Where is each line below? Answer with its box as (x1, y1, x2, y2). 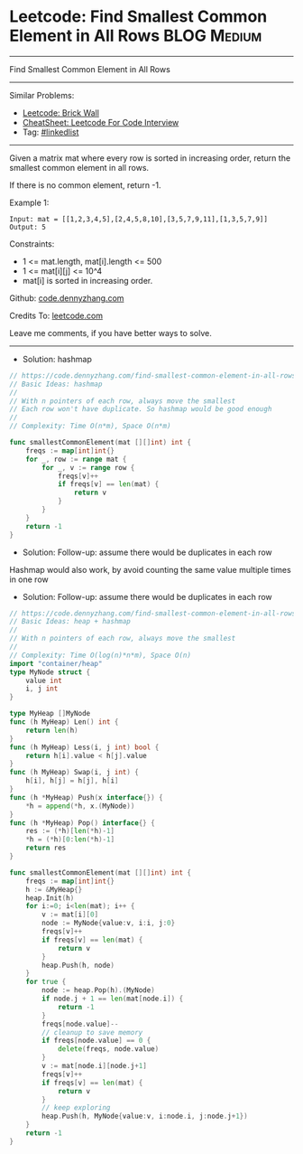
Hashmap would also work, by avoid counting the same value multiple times (9, 564, 291, 575)
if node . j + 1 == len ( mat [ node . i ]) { (41, 994, 184, 1004)
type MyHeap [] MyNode (9, 709, 91, 718)
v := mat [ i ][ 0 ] (41, 910, 99, 919)
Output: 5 (9, 222, 47, 231)
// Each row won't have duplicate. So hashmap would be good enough (9, 405, 272, 414)
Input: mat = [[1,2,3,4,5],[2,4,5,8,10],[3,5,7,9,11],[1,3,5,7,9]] (9, 214, 269, 223)
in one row (9, 574, 50, 585)
